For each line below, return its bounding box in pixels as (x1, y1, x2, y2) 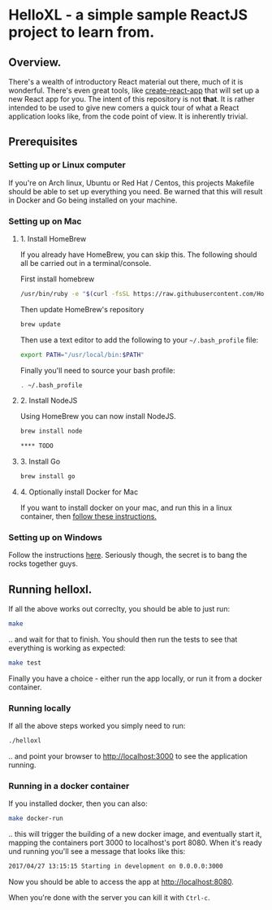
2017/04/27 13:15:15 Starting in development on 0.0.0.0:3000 (8, 862, 223, 871)
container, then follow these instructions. (19, 512, 157, 521)
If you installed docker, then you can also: (8, 799, 148, 808)
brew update (19, 320, 61, 329)
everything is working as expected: (8, 643, 126, 653)
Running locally (8, 702, 71, 713)
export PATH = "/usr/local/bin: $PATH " (19, 351, 145, 359)
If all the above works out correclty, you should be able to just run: (8, 604, 230, 614)
